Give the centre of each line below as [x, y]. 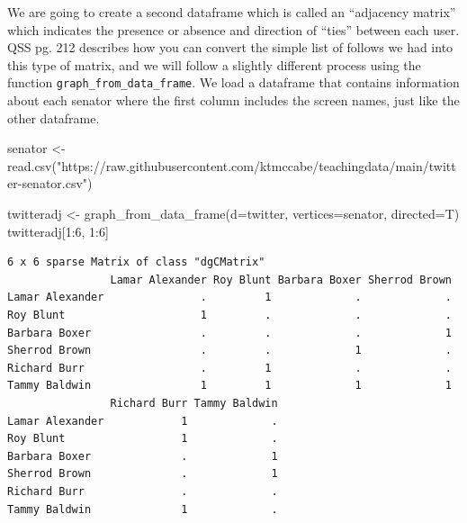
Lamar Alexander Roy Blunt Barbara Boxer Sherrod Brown [281, 280]
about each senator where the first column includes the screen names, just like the [233, 100]
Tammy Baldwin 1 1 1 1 [229, 386]
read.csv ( [32, 165]
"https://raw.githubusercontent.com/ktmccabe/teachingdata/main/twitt [256, 165]
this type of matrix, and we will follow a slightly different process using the [214, 64]
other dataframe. [54, 117]
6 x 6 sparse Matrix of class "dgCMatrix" [136, 262]
